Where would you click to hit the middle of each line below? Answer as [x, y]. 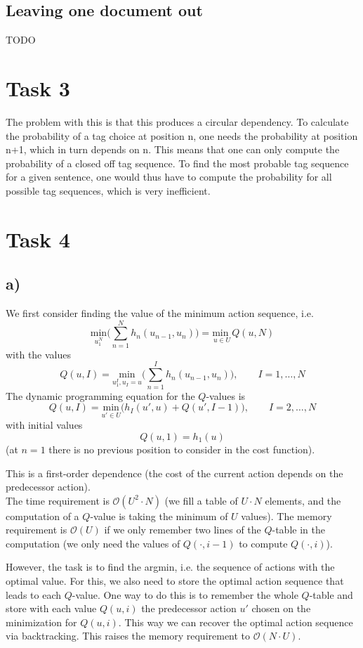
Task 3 [38, 88]
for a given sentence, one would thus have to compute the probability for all [169, 177]
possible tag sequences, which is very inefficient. [108, 190]
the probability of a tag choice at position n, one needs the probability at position [182, 135]
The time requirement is [58, 500]
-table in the [298, 530]
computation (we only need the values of [93, 543]
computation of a [42, 516]
